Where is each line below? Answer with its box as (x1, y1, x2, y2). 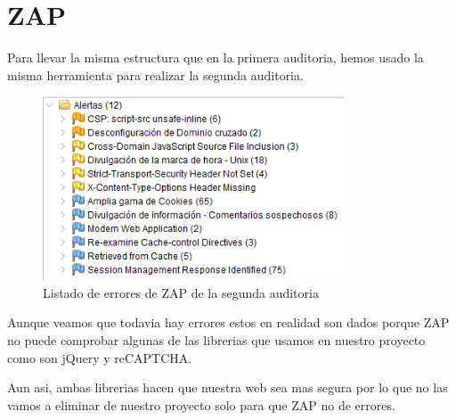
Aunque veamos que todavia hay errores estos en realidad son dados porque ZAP (7, 313, 450, 332)
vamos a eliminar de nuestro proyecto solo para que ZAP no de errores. (7, 395, 395, 414)
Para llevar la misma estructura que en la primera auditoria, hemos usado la (7, 48, 424, 67)
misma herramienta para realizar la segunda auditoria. (7, 65, 304, 84)
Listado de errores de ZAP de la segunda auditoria (43, 283, 319, 301)
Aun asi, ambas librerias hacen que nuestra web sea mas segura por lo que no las (7, 378, 448, 397)
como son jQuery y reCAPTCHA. (7, 348, 192, 366)
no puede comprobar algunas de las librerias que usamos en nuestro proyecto (7, 330, 426, 349)
